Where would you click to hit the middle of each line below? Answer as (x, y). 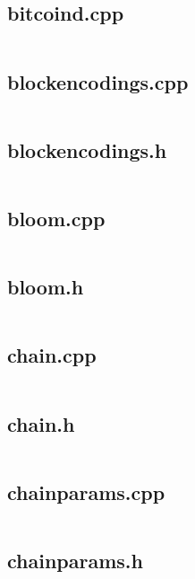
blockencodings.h (87, 149)
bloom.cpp (56, 218)
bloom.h (46, 287)
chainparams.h (75, 561)
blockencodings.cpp (98, 81)
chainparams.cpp (86, 491)
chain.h (41, 423)
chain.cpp (52, 355)
